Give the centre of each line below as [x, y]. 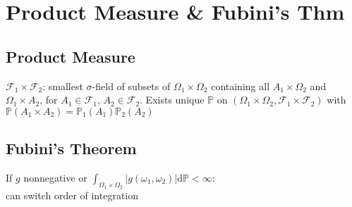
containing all [241, 86]
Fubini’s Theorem [71, 148]
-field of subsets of [131, 86]
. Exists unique [172, 100]
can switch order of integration [72, 195]
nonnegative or [55, 177]
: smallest [63, 86]
